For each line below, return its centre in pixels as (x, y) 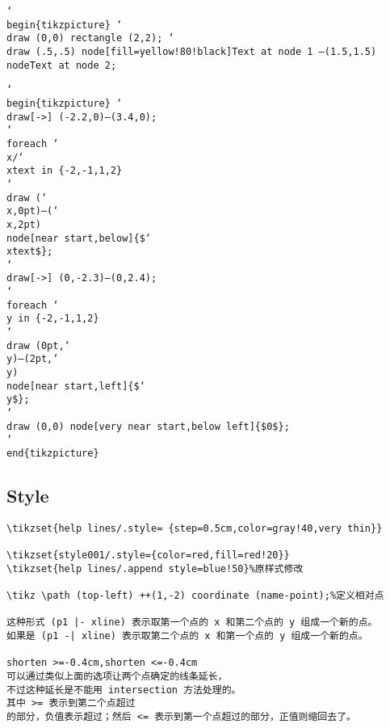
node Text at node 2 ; (62, 65)
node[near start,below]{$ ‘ (79, 238)
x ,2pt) (24, 224)
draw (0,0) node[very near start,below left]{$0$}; (148, 426)
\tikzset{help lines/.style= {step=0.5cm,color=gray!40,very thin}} (195, 528)
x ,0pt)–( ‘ (33, 211)
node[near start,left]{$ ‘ (76, 386)
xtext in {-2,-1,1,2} (65, 171)
